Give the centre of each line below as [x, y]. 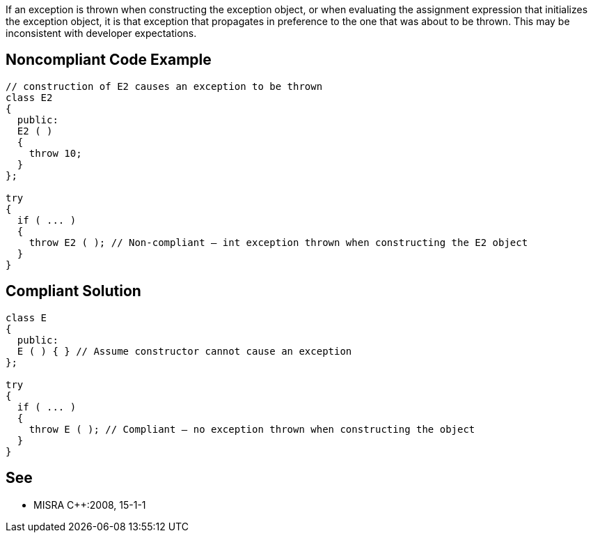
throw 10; [55, 153]
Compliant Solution [73, 291]
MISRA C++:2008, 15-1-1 [90, 505]
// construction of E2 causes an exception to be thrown [164, 86]
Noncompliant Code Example [109, 60]
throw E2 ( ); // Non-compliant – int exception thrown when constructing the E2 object [278, 242]
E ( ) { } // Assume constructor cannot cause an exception [184, 351]
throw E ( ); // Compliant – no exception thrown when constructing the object [252, 429]
